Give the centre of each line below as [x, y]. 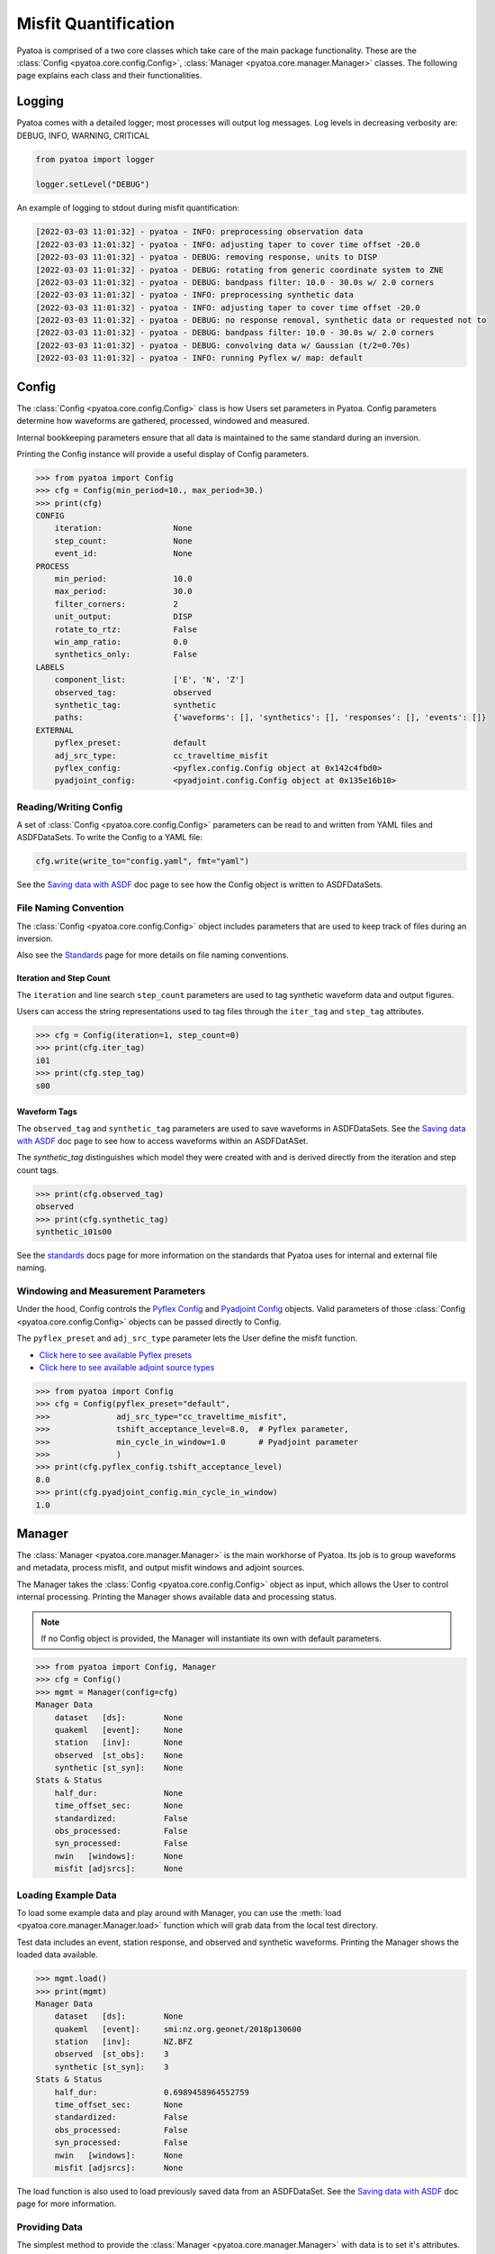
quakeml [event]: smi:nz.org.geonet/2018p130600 [178, 2029]
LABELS [50, 667]
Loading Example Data [67, 1895]
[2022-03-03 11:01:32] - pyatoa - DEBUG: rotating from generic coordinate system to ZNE [240, 270]
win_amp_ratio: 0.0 [121, 641]
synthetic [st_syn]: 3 [112, 2066]
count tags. [37, 1170]
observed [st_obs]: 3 [112, 2054]
